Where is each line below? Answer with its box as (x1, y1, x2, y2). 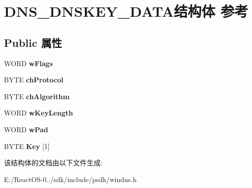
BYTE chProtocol (4, 75, 64, 85)
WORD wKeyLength (4, 108, 73, 118)
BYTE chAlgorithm (4, 91, 70, 101)
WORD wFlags (4, 58, 53, 68)
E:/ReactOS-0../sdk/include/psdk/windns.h (4, 174, 137, 184)
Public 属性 (4, 35, 62, 50)
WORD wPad (4, 124, 48, 134)
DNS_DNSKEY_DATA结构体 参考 (4, 1, 249, 21)
